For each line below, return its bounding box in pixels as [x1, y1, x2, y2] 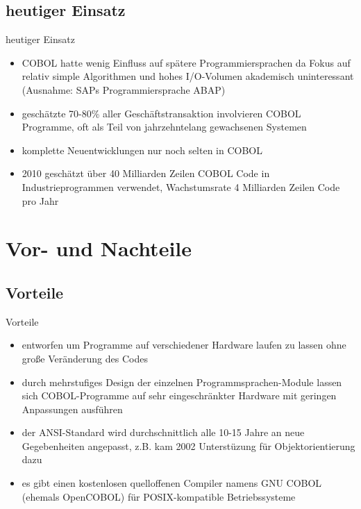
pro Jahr [22, 193, 59, 208]
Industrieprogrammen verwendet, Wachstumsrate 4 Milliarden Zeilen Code [22, 179, 340, 194]
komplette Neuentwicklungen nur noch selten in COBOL [22, 142, 263, 157]
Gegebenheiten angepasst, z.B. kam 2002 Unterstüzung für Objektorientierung [22, 438, 355, 453]
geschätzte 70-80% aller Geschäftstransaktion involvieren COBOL [22, 106, 301, 120]
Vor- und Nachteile [6, 234, 192, 262]
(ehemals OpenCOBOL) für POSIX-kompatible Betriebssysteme [22, 489, 296, 503]
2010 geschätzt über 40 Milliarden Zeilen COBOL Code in [22, 166, 270, 181]
